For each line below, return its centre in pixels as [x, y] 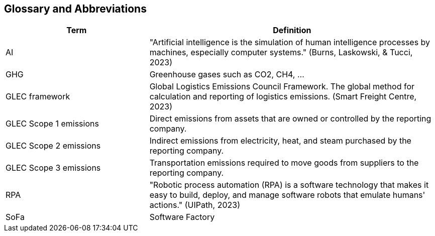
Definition [292, 30]
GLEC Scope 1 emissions [52, 124]
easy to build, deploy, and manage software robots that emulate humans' [287, 195]
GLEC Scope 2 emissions [53, 146]
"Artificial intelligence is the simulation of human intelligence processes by [290, 42]
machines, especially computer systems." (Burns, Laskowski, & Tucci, [281, 52]
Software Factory [182, 217]
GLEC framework [38, 97]
